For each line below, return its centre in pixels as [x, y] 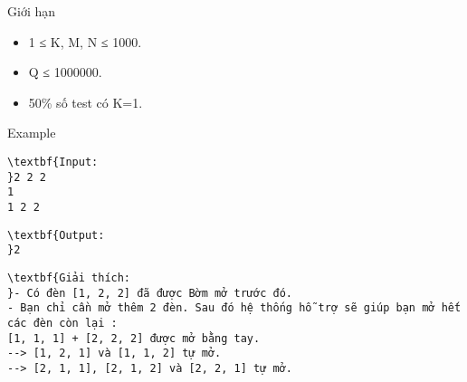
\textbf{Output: [56, 235]
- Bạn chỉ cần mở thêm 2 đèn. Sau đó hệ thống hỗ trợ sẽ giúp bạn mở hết [234, 308]
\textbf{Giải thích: [69, 277]
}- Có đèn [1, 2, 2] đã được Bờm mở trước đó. [150, 293]
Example [32, 133]
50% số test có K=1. [86, 102]
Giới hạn [32, 11]
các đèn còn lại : [62, 323]
